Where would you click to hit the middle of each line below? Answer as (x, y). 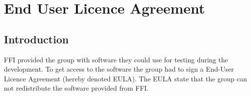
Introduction (36, 39)
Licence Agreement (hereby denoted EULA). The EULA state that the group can (125, 78)
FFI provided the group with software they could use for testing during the (116, 59)
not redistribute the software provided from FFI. (76, 88)
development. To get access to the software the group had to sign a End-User (119, 69)
